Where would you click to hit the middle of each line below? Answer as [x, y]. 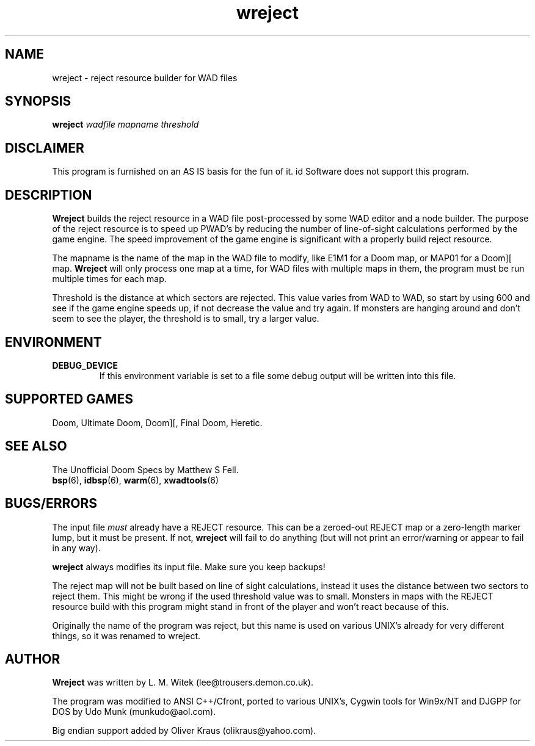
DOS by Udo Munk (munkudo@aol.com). [134, 712]
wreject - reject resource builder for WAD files [145, 78]
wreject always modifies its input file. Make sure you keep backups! [189, 567]
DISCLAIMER [45, 148]
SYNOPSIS [38, 101]
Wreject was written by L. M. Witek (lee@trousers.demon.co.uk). [183, 683]
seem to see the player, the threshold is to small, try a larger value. [186, 319]
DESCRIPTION [49, 195]
